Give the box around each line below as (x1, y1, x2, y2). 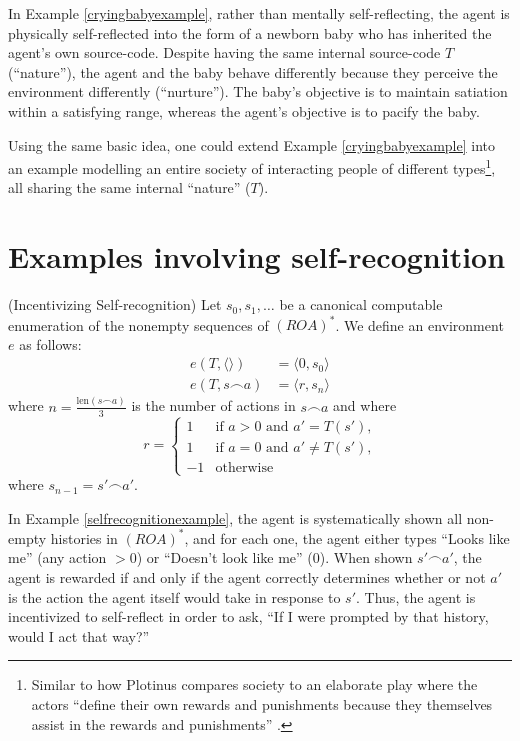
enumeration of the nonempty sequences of (8, 314, 269, 335)
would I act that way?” (8, 625, 150, 646)
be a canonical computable (279, 294, 443, 315)
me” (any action (8, 547, 107, 568)
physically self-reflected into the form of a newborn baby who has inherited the (8, 22, 492, 43)
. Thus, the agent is (356, 586, 476, 607)
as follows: (19, 333, 82, 354)
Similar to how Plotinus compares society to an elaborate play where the (31, 674, 478, 695)
